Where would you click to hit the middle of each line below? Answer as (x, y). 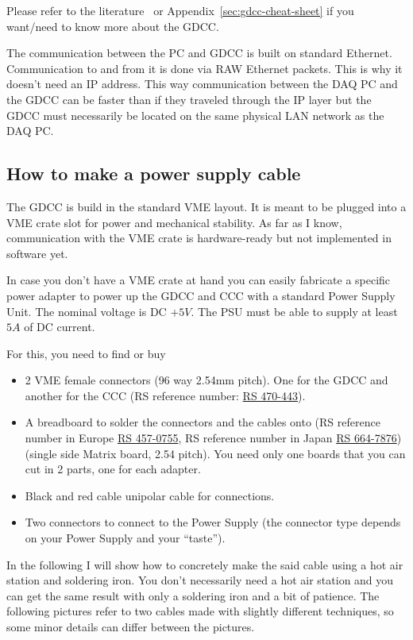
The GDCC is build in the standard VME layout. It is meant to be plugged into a (206, 206)
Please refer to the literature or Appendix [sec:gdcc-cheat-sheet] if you (180, 10)
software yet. (37, 253)
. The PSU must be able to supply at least (294, 311)
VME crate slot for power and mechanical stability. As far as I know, (174, 222)
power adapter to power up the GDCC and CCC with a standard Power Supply (201, 295)
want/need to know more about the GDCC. (113, 26)
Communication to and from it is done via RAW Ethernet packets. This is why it (205, 68)
